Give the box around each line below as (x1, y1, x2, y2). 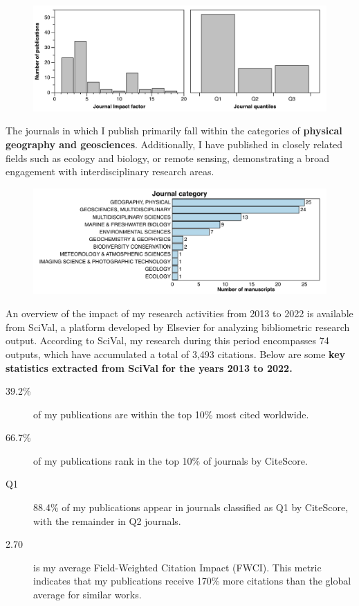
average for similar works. (33, 587, 142, 602)
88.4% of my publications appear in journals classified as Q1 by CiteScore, (33, 500, 349, 515)
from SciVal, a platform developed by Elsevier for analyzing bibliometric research (6, 319, 350, 334)
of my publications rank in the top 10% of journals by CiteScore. (33, 453, 308, 467)
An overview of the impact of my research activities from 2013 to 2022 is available (6, 306, 353, 321)
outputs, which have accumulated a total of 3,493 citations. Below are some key (6, 346, 346, 361)
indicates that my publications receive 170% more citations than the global (33, 573, 351, 588)
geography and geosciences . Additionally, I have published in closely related (6, 136, 343, 151)
